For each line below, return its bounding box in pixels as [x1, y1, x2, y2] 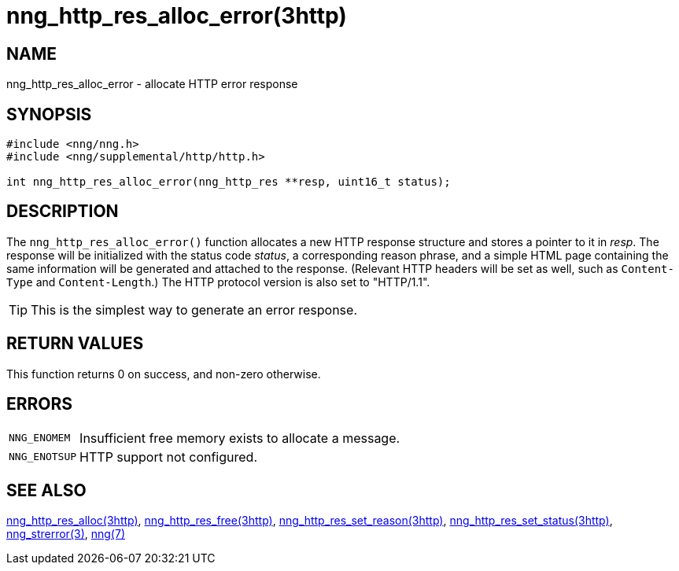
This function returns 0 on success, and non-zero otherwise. [6, 367, 321, 381]
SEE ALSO [6, 480, 87, 500]
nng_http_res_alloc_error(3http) [6, 2, 347, 29]
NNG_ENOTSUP [9, 451, 77, 463]
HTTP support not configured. [79, 448, 257, 465]
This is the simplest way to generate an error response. [31, 301, 357, 318]
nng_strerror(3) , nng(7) [6, 527, 125, 541]
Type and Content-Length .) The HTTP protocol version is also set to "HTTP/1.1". [6, 274, 430, 289]
